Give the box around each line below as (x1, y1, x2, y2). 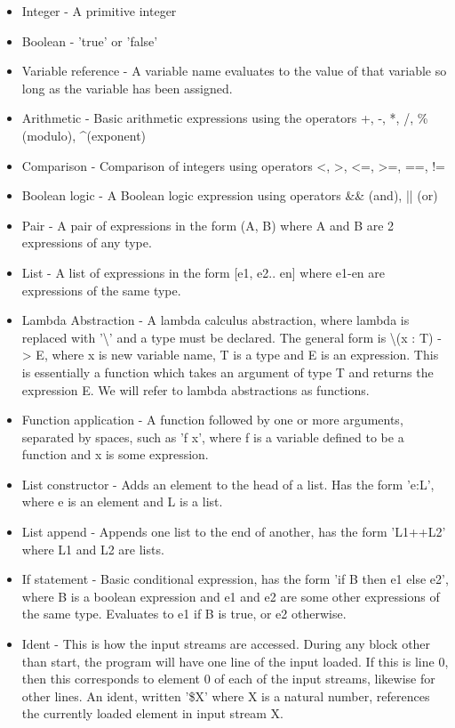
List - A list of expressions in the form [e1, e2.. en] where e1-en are (21, 263, 386, 281)
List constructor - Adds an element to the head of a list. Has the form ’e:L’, (21, 474, 435, 493)
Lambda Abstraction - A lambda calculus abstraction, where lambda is (21, 311, 410, 329)
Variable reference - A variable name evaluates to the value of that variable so (21, 61, 447, 80)
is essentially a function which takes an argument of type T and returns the (21, 362, 434, 381)
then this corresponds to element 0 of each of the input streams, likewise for (21, 669, 435, 688)
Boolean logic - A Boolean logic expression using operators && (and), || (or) (21, 186, 438, 205)
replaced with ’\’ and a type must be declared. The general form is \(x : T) (21, 328, 434, 346)
